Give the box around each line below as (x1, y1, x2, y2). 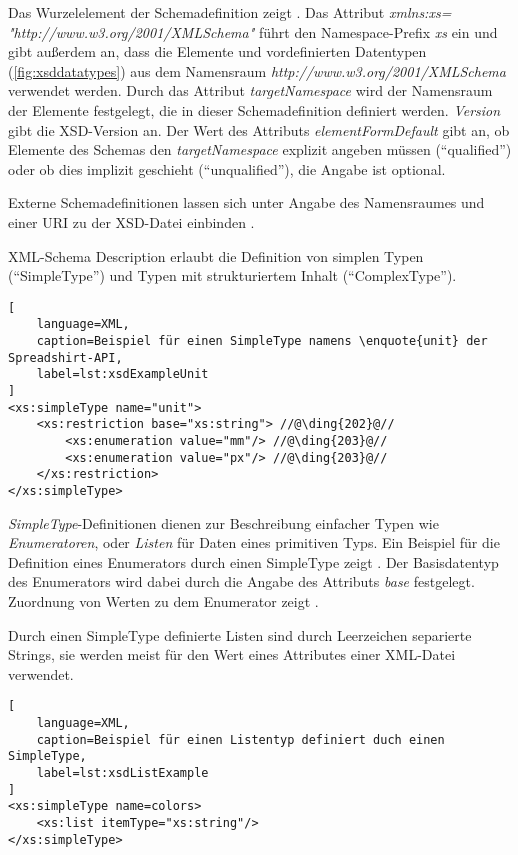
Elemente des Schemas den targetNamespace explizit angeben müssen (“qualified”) (8, 139, 512, 160)
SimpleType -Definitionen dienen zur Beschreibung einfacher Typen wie (8, 512, 439, 533)
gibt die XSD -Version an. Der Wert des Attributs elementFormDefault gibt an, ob (8, 119, 510, 140)
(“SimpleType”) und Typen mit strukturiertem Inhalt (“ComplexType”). (8, 265, 457, 286)
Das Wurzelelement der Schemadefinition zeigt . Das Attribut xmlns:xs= (8, 2, 452, 22)
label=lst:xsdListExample (36, 765, 209, 780)
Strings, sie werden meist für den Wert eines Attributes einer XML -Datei (8, 644, 456, 665)
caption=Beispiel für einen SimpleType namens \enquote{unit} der (36, 334, 488, 349)
